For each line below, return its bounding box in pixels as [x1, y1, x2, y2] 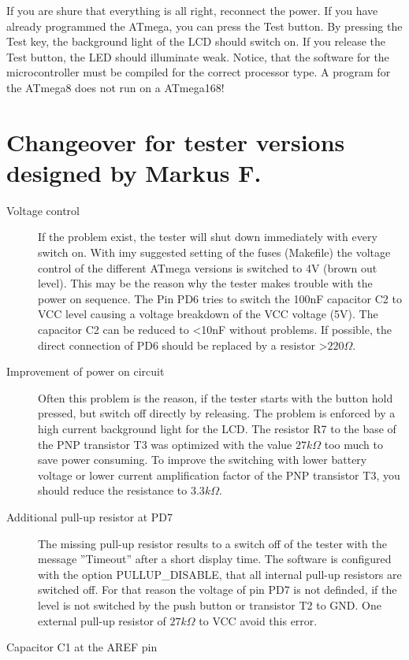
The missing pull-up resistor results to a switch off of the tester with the [38, 535, 387, 551]
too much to [324, 436, 384, 452]
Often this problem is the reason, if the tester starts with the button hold [38, 389, 393, 406]
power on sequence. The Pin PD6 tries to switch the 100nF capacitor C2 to [38, 290, 402, 306]
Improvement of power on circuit [6, 363, 165, 380]
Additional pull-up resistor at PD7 [6, 508, 173, 525]
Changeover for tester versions [6, 125, 345, 158]
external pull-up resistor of [38, 612, 166, 628]
